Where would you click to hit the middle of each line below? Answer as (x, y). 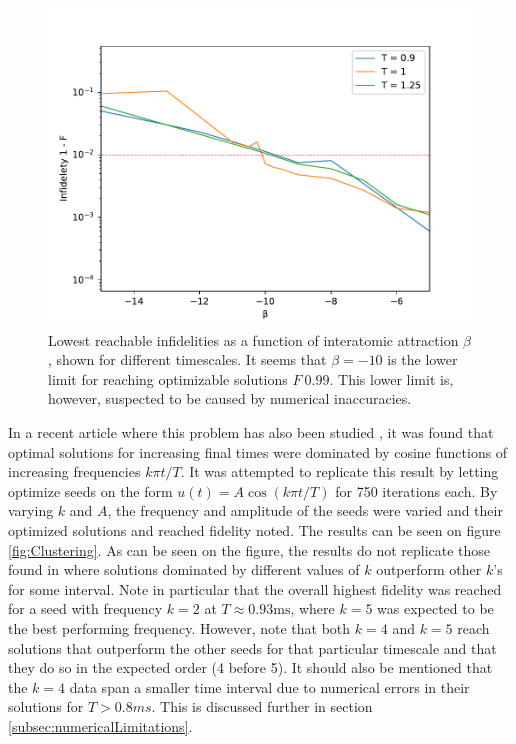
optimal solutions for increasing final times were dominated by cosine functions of (258, 451)
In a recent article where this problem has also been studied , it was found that (251, 431)
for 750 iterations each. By (416, 490)
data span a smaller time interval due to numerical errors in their (269, 686)
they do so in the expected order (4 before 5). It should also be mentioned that (250, 667)
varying (31, 510)
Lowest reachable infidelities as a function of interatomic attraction (253, 339)
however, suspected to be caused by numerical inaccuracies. (230, 398)
